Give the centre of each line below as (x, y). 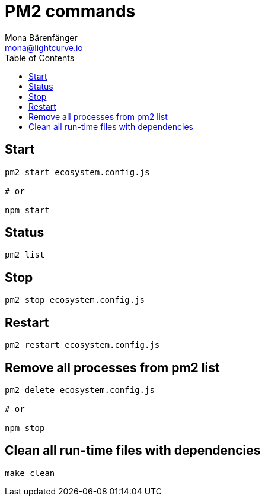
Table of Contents (40, 58)
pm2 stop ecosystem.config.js (75, 300)
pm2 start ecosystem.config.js (77, 172)
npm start (27, 210)
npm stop (25, 428)
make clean (30, 473)
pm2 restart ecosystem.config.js (82, 345)
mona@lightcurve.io (44, 47)
